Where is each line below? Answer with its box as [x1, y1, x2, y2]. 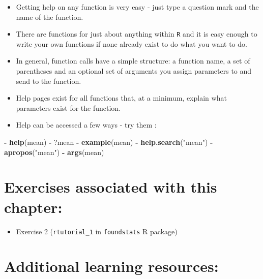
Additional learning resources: [4, 256, 219, 276]
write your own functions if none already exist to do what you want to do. [16, 38, 247, 49]
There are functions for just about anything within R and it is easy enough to [16, 28, 257, 39]
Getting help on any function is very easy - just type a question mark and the [16, 2, 259, 12]
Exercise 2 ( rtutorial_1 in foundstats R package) [16, 226, 178, 236]
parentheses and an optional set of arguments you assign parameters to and [16, 66, 252, 76]
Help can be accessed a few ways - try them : [16, 119, 157, 130]
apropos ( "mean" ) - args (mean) [4, 146, 104, 157]
